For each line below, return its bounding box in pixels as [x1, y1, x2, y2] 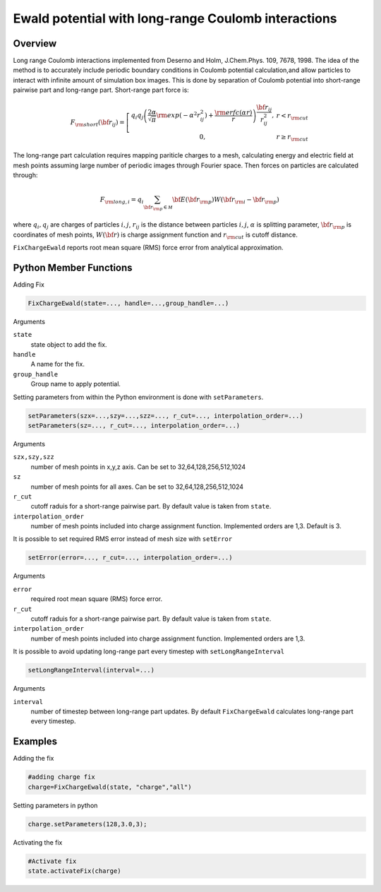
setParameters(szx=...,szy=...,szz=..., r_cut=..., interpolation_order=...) [28, 412, 303, 420]
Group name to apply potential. [30, 380, 121, 388]
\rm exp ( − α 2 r [156, 110, 201, 119]
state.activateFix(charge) [28, 867, 121, 875]
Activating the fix [13, 838, 63, 847]
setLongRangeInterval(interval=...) [28, 666, 155, 674]
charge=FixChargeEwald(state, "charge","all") [28, 783, 192, 791]
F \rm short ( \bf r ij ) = [70, 119, 125, 129]
